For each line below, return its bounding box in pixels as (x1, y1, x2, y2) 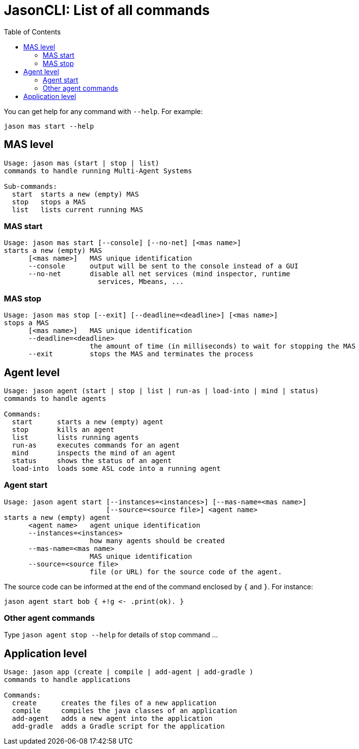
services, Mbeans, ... (98, 278, 184, 286)
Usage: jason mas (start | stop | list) (4, 159, 160, 167)
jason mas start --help (4, 122, 94, 130)
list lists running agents (12, 433, 139, 441)
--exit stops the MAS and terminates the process (28, 350, 254, 358)
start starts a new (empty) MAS (12, 190, 139, 198)
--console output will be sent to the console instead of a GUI (28, 262, 298, 270)
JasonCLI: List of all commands (4, 2, 210, 18)
